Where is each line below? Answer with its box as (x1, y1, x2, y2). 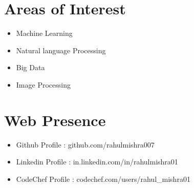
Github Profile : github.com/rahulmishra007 (16, 139, 155, 150)
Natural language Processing (16, 45, 106, 55)
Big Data (16, 62, 45, 73)
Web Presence (4, 109, 106, 130)
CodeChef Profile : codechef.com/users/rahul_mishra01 (16, 173, 190, 184)
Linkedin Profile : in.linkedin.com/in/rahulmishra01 (16, 156, 178, 167)
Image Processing (16, 79, 71, 90)
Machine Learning (16, 28, 73, 38)
